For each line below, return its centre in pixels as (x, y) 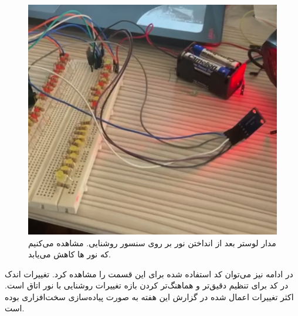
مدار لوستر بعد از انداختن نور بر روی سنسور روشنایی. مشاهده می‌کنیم (152, 242)
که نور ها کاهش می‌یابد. (70, 254)
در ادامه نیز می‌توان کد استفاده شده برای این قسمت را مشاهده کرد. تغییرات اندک (149, 273)
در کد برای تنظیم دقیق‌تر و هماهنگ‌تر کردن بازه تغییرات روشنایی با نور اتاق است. (147, 285)
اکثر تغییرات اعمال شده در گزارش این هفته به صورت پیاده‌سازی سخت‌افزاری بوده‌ (149, 296)
